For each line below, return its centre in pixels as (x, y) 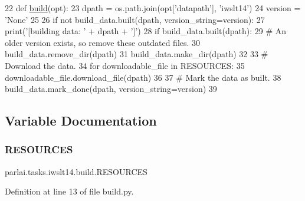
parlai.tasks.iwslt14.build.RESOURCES (76, 171)
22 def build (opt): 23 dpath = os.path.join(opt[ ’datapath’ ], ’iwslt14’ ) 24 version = (153, 8)
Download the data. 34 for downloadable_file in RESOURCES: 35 (125, 65)
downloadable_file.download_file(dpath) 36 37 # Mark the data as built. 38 (143, 77)
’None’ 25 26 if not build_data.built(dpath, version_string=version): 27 (135, 19)
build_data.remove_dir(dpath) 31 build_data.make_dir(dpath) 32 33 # (137, 54)
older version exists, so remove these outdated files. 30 (103, 42)
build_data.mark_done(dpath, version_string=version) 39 (111, 89)
